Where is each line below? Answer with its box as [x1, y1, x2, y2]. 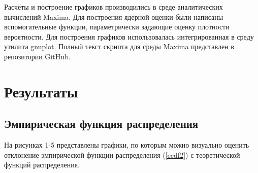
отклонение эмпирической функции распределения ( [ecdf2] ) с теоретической [4, 149, 240, 160]
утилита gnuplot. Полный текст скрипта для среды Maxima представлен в [4, 41, 234, 52]
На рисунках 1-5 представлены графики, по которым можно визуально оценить [4, 140, 249, 150]
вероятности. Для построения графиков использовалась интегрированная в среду [4, 31, 254, 42]
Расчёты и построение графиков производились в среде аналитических [4, 2, 223, 12]
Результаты [4, 81, 78, 101]
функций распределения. [4, 159, 80, 170]
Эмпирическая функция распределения [4, 116, 199, 131]
